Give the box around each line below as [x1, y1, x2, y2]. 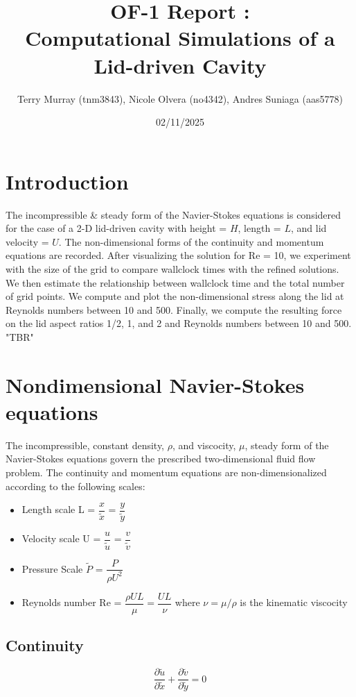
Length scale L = [21, 502, 96, 517]
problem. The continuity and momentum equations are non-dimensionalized [6, 465, 327, 480]
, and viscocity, [172, 437, 236, 452]
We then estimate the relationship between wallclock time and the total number [6, 275, 345, 289]
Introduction [6, 167, 129, 195]
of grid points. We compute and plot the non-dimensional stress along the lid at [6, 289, 344, 303]
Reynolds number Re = [21, 595, 122, 610]
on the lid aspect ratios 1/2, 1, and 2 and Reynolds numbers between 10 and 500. [6, 316, 352, 330]
